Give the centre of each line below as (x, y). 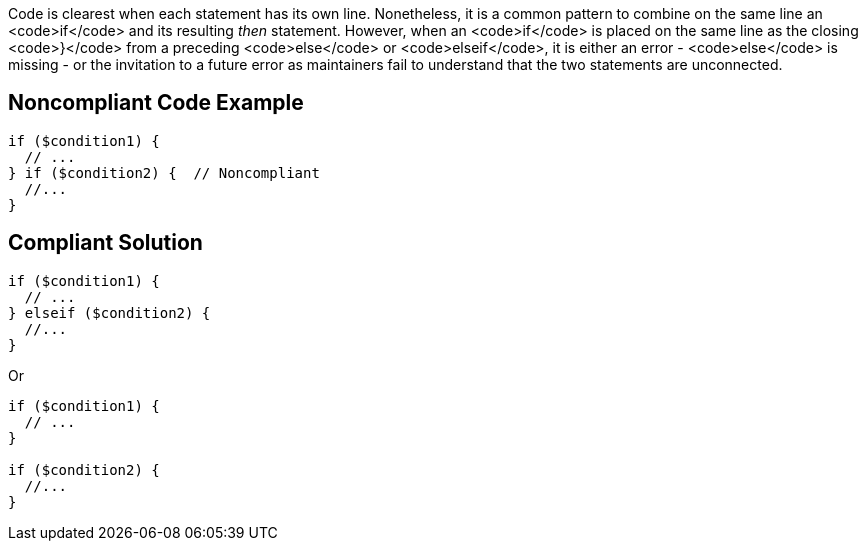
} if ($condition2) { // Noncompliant (164, 172)
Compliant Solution (105, 243)
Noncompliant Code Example (156, 103)
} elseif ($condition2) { (109, 312)
